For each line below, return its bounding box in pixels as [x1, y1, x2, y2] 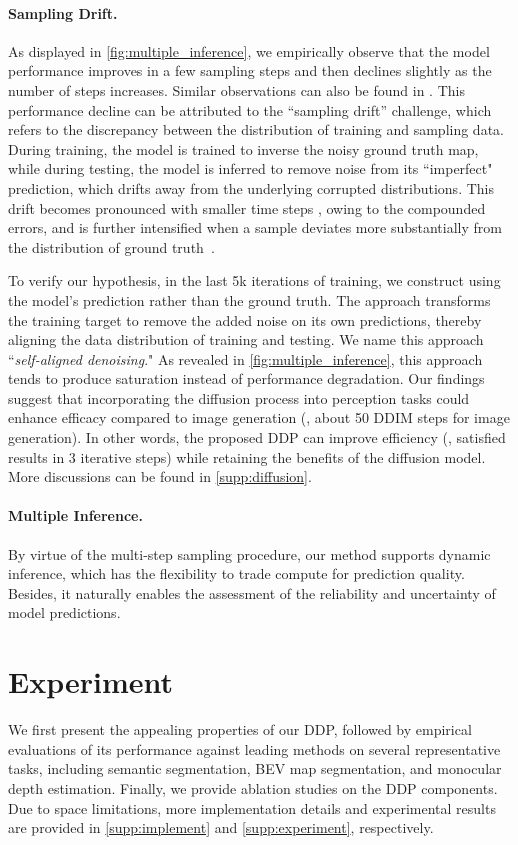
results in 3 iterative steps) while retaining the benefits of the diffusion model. [8, 446, 486, 467]
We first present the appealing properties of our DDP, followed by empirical [8, 719, 472, 740]
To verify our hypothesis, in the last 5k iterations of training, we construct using [8, 270, 501, 291]
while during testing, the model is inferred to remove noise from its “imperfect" [8, 158, 493, 179]
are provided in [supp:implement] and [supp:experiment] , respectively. [8, 817, 434, 838]
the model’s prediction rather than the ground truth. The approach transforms [8, 289, 491, 310]
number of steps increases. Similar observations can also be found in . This [8, 79, 465, 100]
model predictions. [8, 602, 121, 623]
